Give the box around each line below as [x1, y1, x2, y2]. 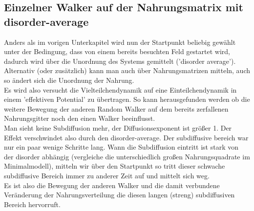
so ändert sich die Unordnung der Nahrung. [4, 75, 134, 85]
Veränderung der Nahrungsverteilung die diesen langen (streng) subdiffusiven [4, 190, 235, 200]
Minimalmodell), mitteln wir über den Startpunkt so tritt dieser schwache [4, 161, 225, 171]
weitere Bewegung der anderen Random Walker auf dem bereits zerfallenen [4, 103, 229, 114]
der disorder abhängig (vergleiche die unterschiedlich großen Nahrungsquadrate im [4, 151, 250, 161]
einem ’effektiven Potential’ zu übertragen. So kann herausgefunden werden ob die [4, 94, 250, 104]
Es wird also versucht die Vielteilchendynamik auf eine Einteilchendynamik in [4, 84, 237, 95]
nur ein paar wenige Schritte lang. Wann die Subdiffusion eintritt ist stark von [4, 142, 238, 152]
